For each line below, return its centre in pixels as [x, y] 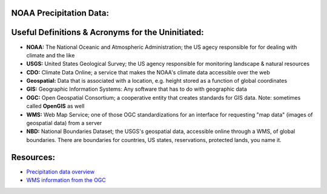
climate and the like [51, 55]
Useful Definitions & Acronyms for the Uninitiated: [107, 32]
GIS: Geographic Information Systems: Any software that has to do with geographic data [137, 89]
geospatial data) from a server [64, 123]
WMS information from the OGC [66, 180]
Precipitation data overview [61, 172]
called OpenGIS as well [55, 106]
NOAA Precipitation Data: [60, 13]
